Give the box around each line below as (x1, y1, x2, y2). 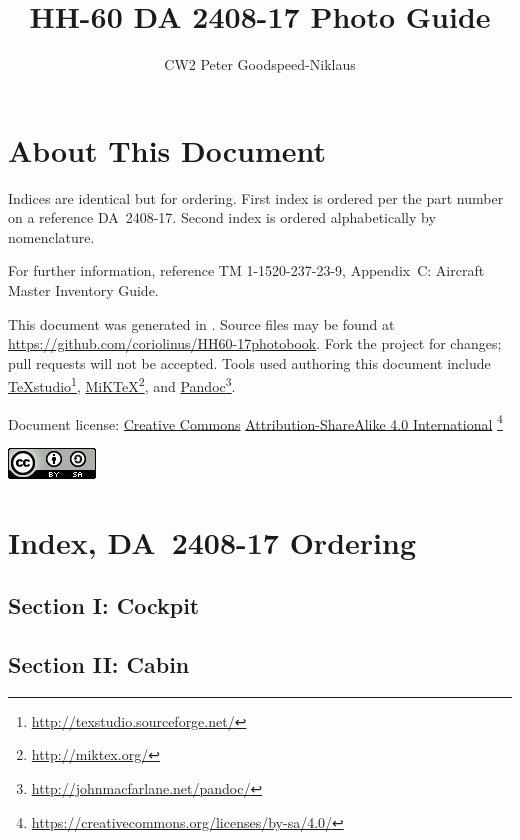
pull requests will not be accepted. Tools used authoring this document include (8, 352, 491, 373)
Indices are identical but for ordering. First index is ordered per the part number (8, 187, 504, 208)
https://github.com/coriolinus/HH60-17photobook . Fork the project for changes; (8, 333, 502, 354)
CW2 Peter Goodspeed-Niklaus (164, 54, 356, 75)
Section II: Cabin (8, 649, 190, 680)
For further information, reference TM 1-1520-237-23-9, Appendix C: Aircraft (8, 260, 485, 281)
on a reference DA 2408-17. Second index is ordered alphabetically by (8, 207, 436, 228)
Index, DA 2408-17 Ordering (8, 521, 416, 562)
